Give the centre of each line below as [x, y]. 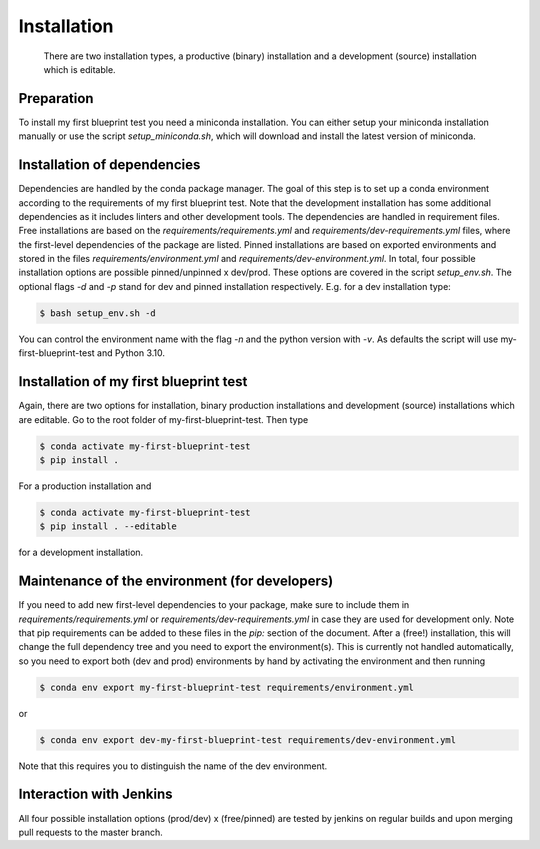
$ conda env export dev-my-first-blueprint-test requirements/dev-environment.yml [248, 739]
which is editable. [79, 69]
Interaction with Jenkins [95, 794]
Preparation [56, 98]
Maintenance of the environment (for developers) [176, 581]
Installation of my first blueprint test [133, 381]
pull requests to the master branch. [91, 832]
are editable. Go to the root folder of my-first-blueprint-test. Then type [163, 419]
